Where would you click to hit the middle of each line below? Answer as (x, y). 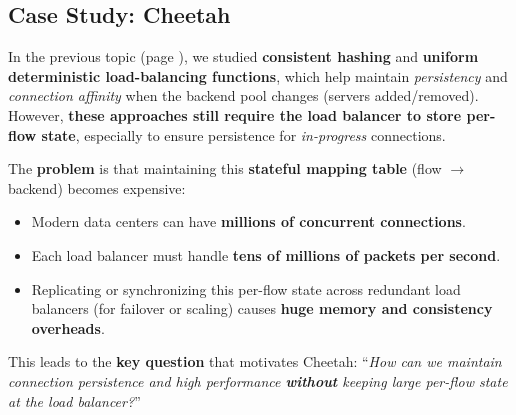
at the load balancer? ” (74, 400)
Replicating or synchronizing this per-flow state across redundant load (246, 288)
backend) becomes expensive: (97, 187)
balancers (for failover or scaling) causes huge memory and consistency (262, 308)
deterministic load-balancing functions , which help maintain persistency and (258, 75)
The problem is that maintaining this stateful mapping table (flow (225, 168)
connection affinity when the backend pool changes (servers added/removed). (243, 95)
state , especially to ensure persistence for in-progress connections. (243, 134)
